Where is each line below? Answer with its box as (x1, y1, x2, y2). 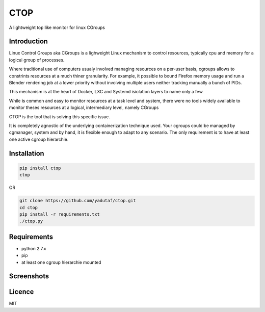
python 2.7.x (21, 245, 47, 251)
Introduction (9, 37, 48, 46)
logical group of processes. (9, 57, 65, 63)
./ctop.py (19, 218, 43, 224)
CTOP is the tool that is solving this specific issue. (9, 113, 110, 120)
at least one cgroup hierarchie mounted (21, 259, 102, 265)
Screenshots (9, 272, 49, 281)
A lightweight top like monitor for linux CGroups (9, 25, 105, 30)
